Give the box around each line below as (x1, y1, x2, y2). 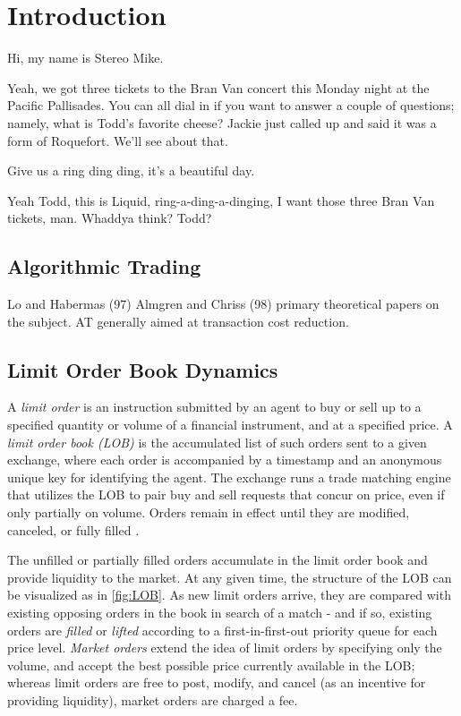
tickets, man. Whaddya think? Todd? (7, 209, 212, 227)
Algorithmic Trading (7, 252, 201, 280)
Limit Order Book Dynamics (7, 355, 278, 383)
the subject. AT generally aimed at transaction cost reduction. (7, 311, 349, 330)
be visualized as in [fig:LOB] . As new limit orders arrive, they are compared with (7, 585, 451, 604)
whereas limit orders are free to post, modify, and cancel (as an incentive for (7, 673, 426, 692)
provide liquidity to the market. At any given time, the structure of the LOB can (7, 567, 452, 586)
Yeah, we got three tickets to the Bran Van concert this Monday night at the (7, 78, 430, 97)
